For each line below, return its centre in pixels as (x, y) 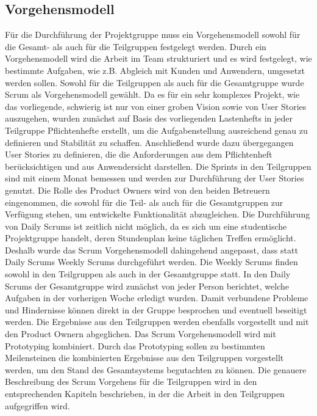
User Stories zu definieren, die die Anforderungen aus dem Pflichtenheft (139, 154)
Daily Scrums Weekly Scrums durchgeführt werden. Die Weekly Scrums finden (151, 262)
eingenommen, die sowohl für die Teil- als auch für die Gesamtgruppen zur (144, 202)
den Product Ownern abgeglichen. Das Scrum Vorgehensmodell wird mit (141, 334)
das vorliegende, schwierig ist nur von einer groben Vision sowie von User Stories (156, 106)
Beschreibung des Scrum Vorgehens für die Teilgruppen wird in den (131, 381)
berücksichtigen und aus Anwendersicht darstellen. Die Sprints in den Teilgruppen (158, 166)
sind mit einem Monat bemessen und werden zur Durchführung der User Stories (155, 178)
